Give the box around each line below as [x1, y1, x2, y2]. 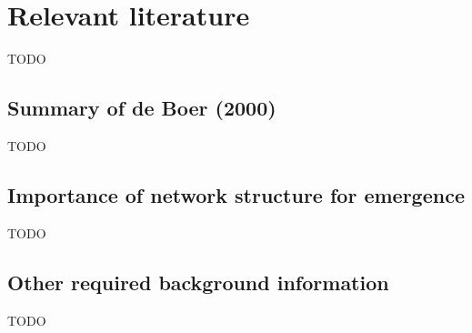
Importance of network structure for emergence [7, 180, 465, 208]
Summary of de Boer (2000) [7, 94, 276, 122]
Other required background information [7, 267, 389, 296]
